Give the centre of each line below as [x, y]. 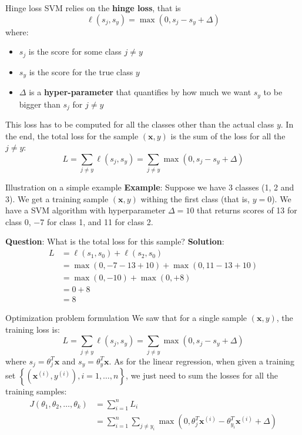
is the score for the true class [81, 71]
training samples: [36, 391]
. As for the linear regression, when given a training [202, 361]
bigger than [40, 104]
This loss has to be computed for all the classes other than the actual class [140, 124]
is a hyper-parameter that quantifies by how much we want [140, 92]
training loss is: [33, 329]
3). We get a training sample [57, 198]
